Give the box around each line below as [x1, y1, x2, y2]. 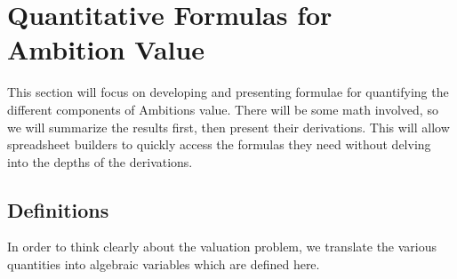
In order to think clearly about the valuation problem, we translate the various [7, 237, 437, 256]
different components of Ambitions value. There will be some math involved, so [7, 100, 438, 118]
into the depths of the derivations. [7, 152, 193, 171]
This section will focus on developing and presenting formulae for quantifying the [7, 83, 449, 101]
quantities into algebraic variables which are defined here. [7, 255, 320, 274]
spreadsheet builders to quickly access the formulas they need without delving [7, 135, 431, 154]
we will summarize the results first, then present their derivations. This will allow [7, 117, 450, 136]
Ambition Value [7, 31, 205, 68]
